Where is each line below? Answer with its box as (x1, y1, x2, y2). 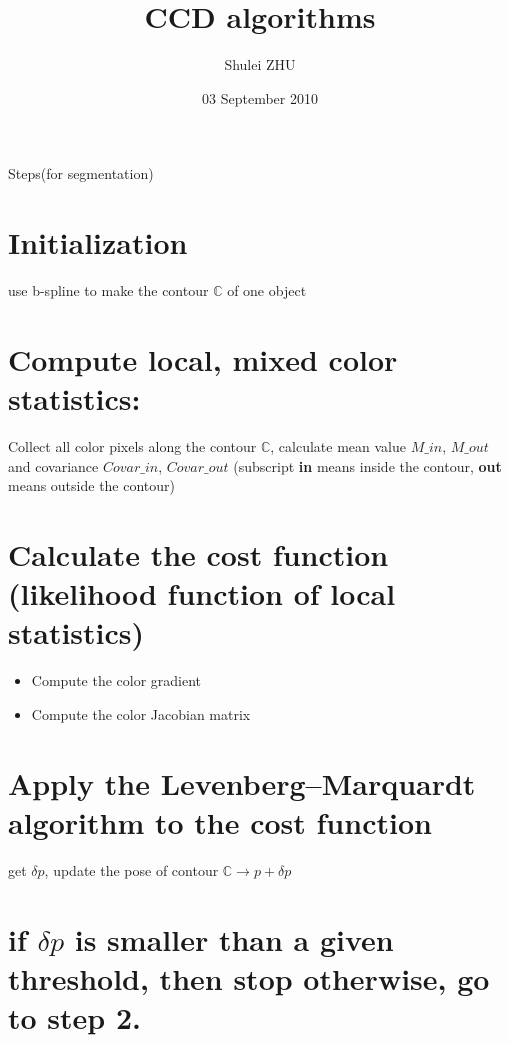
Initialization (8, 222, 188, 263)
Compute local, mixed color (8, 338, 398, 379)
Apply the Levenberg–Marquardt (8, 762, 476, 803)
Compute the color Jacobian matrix (31, 703, 251, 724)
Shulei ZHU (224, 54, 296, 75)
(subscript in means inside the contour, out (233, 455, 502, 476)
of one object (227, 280, 307, 301)
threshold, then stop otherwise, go (8, 957, 490, 998)
